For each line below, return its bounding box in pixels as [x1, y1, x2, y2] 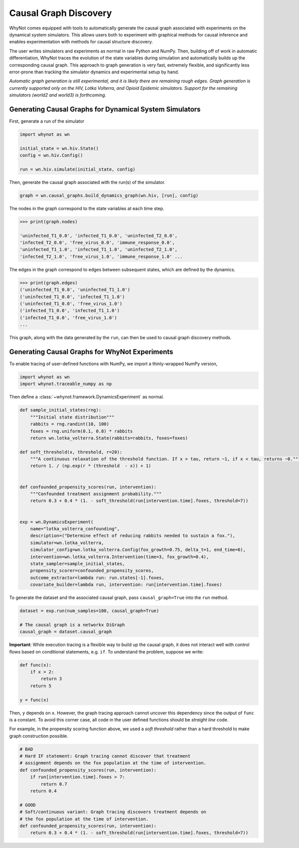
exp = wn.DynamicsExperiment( [19, 519, 94, 525]
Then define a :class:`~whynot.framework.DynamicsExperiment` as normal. [9, 394, 164, 400]
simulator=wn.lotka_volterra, [30, 540, 104, 546]
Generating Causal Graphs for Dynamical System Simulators [9, 105, 201, 113]
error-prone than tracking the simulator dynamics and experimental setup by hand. [9, 69, 179, 75]
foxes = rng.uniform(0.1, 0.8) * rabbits [30, 428, 133, 434]
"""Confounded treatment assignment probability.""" [30, 491, 162, 497]
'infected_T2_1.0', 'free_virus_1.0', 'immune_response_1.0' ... [19, 253, 183, 259]
